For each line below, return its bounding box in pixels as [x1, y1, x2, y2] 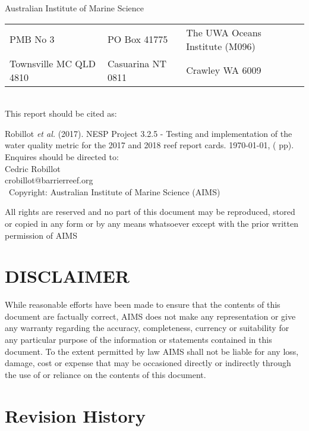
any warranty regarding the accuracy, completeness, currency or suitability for [5, 321, 289, 334]
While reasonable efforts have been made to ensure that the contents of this [5, 298, 280, 311]
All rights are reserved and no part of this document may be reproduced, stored [5, 205, 295, 218]
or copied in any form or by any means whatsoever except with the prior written [5, 217, 298, 229]
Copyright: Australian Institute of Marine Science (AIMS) [8, 185, 220, 198]
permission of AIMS [5, 229, 77, 241]
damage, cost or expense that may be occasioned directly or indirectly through [5, 357, 291, 369]
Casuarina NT [107, 56, 167, 70]
